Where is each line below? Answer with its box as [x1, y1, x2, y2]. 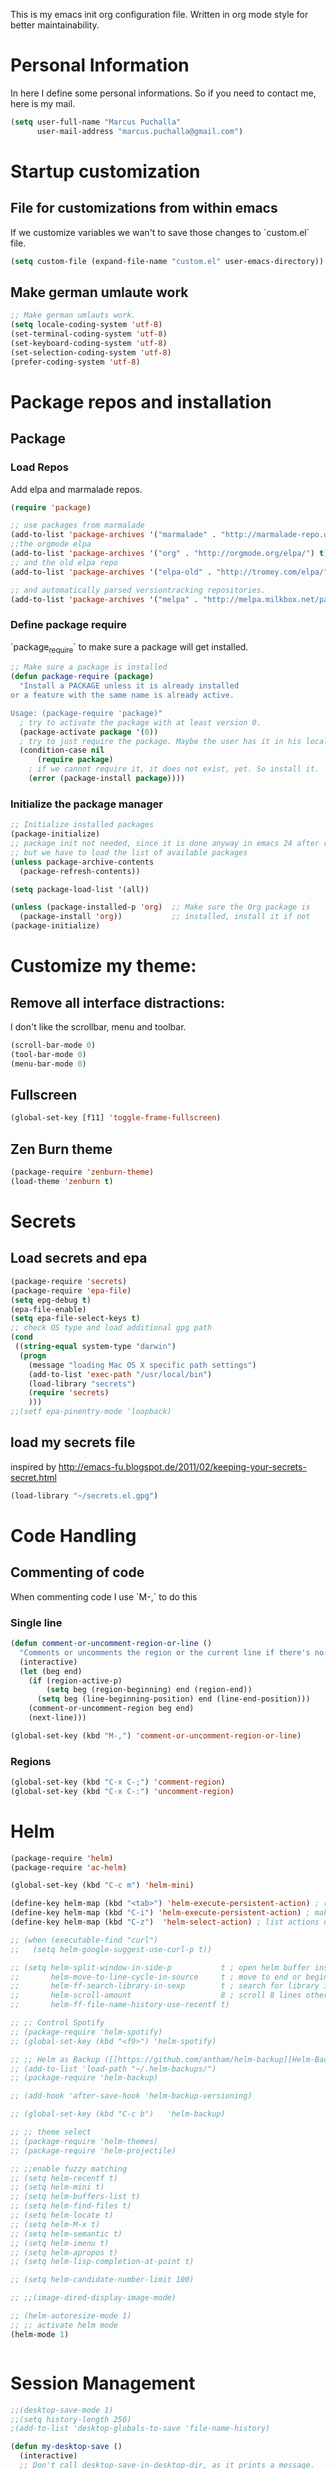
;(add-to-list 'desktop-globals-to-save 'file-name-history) [10, 2424, 271, 2434]
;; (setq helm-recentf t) [10, 2173, 118, 2183]
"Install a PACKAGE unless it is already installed [19, 681, 240, 691]
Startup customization [10, 160, 201, 183]
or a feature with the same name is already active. [10, 690, 235, 701]
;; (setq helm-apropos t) [10, 2247, 118, 2258]
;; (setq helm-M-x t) [10, 2219, 101, 2229]
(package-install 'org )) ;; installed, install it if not [19, 912, 311, 922]
